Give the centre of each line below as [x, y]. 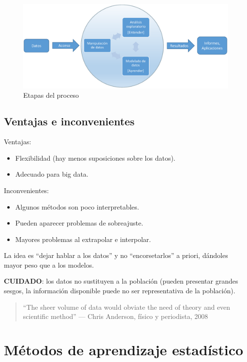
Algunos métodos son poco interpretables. [77, 206]
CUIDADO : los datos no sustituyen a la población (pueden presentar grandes [121, 281]
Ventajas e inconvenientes [69, 121]
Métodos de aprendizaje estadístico [124, 350]
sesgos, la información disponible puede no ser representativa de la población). [120, 291]
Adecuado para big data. [52, 174]
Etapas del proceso [51, 95]
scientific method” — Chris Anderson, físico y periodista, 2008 [116, 316]
